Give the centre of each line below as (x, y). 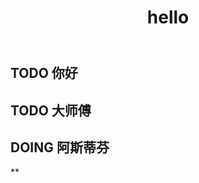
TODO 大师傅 (51, 110)
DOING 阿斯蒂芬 (60, 147)
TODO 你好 (44, 73)
